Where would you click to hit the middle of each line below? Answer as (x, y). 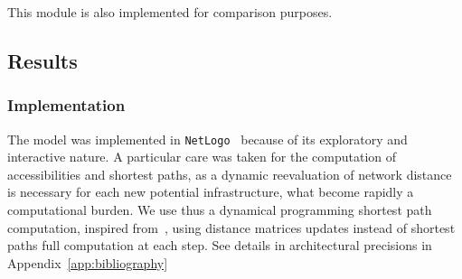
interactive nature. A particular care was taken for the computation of (202, 157)
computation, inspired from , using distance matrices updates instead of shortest (231, 227)
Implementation (66, 105)
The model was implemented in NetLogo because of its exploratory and (207, 139)
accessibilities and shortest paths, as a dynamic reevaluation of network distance (230, 174)
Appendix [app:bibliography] (88, 262)
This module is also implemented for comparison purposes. (170, 12)
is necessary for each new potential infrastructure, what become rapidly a (211, 192)
